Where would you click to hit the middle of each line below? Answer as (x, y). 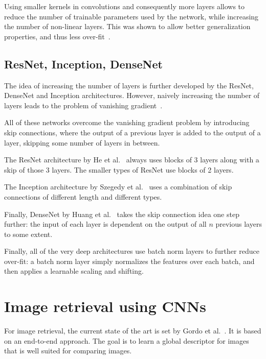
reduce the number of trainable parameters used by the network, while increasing (131, 16)
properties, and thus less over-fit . (57, 36)
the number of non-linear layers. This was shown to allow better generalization (127, 26)
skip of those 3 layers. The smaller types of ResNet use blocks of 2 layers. (119, 169)
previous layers (239, 224)
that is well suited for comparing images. (68, 351)
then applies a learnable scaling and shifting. (74, 271)
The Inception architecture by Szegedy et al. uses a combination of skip (118, 187)
